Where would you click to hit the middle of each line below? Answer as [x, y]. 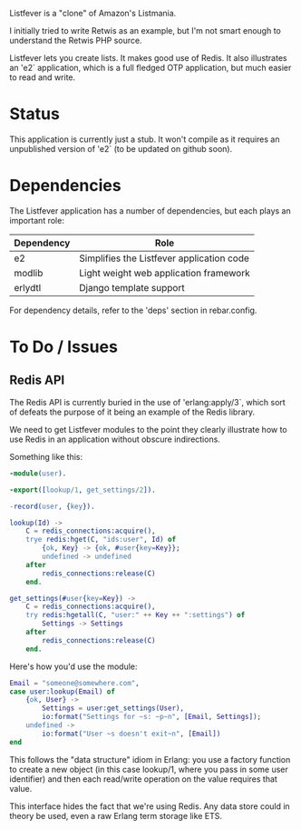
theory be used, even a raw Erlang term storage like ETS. [116, 815]
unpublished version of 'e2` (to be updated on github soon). [121, 148]
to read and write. [43, 77]
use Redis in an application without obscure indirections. [115, 439]
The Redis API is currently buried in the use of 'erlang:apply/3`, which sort [147, 402]
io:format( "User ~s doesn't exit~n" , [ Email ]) [131, 734]
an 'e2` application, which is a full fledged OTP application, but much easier [150, 68]
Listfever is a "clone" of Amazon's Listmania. [93, 13]
